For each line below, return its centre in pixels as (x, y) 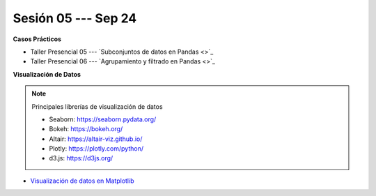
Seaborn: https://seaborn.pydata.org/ (103, 119)
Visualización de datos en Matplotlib (82, 181)
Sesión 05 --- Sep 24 (75, 18)
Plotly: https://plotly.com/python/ (96, 149)
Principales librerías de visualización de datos (97, 106)
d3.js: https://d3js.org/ (81, 158)
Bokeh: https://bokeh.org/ (86, 129)
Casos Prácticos (37, 39)
